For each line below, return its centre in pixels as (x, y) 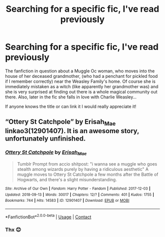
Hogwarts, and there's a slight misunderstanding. (67, 180)
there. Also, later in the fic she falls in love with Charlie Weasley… (71, 97)
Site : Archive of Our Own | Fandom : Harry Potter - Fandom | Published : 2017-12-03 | (78, 189)
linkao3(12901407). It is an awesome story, (72, 131)
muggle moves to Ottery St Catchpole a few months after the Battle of (88, 174)
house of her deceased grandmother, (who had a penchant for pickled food (82, 76)
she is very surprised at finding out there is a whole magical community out (81, 92)
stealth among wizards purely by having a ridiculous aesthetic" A (83, 169)
